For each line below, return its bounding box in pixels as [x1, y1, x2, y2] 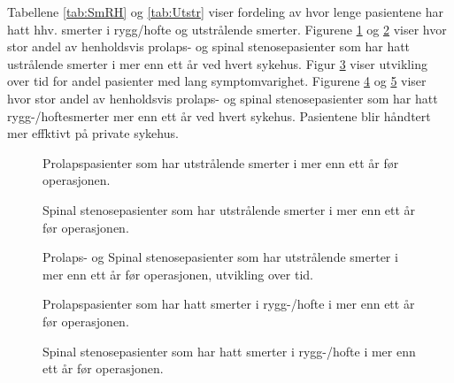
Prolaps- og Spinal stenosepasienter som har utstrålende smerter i [42, 248, 398, 266]
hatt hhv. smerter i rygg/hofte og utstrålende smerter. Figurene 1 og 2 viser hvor [7, 19, 447, 38]
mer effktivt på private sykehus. [7, 124, 179, 142]
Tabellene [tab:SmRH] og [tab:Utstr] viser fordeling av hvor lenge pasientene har [7, 3, 443, 20]
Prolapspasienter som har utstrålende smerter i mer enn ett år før [42, 153, 399, 172]
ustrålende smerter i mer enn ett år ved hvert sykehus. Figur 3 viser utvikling [7, 54, 427, 73]
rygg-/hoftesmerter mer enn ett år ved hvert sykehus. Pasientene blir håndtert [7, 106, 431, 125]
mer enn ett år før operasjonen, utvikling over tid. [42, 264, 313, 283]
